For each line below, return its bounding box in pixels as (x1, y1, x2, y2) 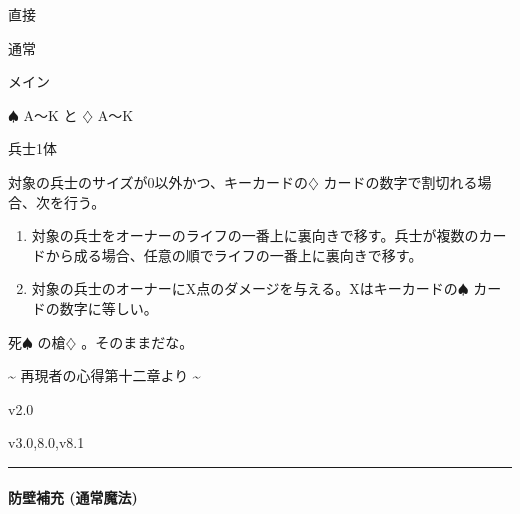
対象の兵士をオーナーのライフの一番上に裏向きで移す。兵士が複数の (31, 225, 479, 246)
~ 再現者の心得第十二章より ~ (8, 365, 201, 386)
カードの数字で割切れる (323, 171, 478, 192)
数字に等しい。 (59, 297, 158, 318)
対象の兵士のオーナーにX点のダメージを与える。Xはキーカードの (31, 278, 458, 299)
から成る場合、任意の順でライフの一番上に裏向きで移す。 (45, 244, 423, 265)
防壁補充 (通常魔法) (8, 486, 138, 507)
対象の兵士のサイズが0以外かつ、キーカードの (8, 171, 309, 192)
